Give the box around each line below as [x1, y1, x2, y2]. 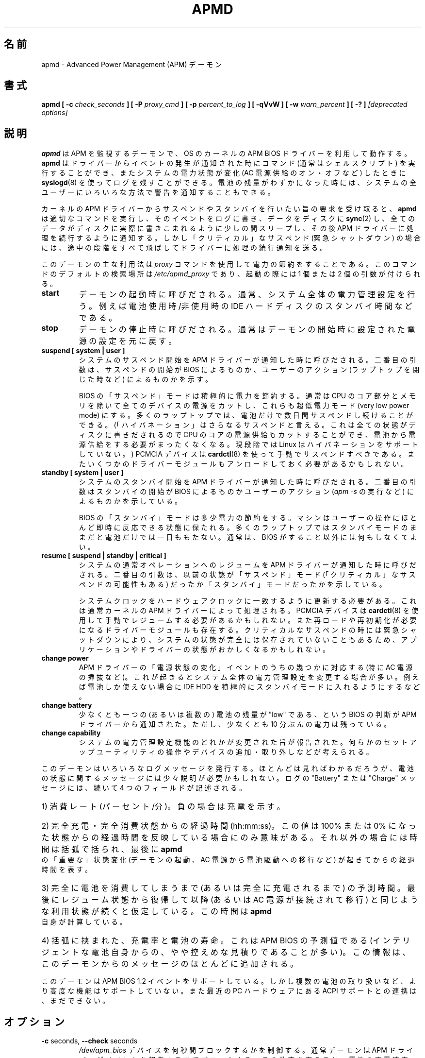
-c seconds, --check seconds [41, 1037, 138, 1045]
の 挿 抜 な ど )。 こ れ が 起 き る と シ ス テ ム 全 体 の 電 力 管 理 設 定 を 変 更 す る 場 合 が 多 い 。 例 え [79, 673, 419, 682]
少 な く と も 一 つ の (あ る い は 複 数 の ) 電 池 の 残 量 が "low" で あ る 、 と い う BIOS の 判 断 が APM [79, 710, 417, 719]
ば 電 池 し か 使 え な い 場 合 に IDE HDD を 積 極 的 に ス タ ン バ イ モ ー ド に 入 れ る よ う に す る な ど [79, 683, 420, 691]
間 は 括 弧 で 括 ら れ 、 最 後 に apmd [41, 844, 182, 854]
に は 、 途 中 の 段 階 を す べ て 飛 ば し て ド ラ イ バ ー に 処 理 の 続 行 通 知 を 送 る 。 [41, 243, 327, 252]
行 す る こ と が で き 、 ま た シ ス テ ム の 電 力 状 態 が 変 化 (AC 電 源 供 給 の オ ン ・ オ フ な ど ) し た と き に [41, 169, 406, 177]
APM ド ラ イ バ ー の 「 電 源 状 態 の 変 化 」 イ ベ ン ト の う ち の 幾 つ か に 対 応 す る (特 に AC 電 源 [79, 663, 413, 672]
